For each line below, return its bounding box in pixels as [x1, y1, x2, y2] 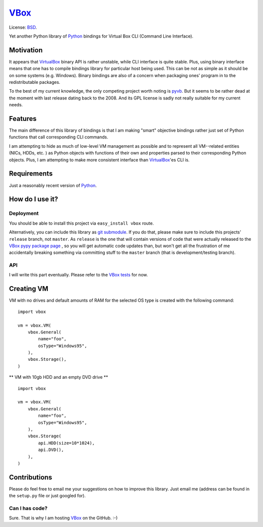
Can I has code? [9, 505, 48, 511]
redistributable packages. [9, 79, 60, 85]
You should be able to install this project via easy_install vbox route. [9, 220, 154, 226]
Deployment [9, 210, 39, 217]
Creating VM [9, 285, 49, 293]
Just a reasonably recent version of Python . [9, 182, 97, 188]
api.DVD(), [38, 447, 64, 453]
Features [9, 115, 37, 123]
